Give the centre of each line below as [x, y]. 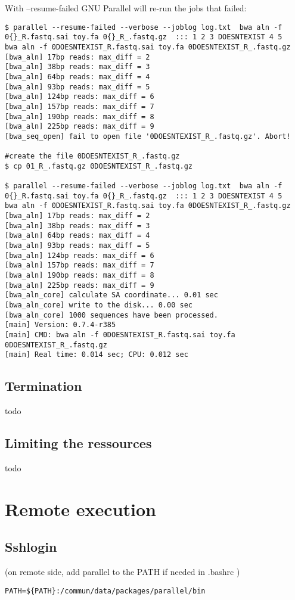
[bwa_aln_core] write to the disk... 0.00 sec [99, 305]
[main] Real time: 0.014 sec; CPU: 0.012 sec [97, 355]
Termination [44, 386]
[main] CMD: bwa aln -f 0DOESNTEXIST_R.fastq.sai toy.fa [120, 335]
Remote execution [80, 509]
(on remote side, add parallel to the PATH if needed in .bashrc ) [122, 572]
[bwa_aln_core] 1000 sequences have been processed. [111, 315]
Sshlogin [31, 547]
